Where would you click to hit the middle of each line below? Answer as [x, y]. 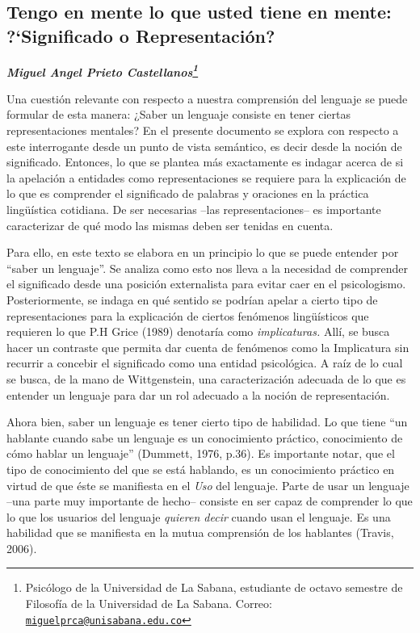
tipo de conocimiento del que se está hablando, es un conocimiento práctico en [201, 469]
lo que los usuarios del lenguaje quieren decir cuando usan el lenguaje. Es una [199, 516]
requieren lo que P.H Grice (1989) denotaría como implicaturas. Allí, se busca [198, 331]
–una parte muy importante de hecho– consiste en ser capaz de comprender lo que [210, 501]
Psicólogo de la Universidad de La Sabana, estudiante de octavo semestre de [214, 587]
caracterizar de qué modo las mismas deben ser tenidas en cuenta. [170, 225]
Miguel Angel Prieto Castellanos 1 [103, 70]
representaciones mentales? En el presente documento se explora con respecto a [203, 130]
